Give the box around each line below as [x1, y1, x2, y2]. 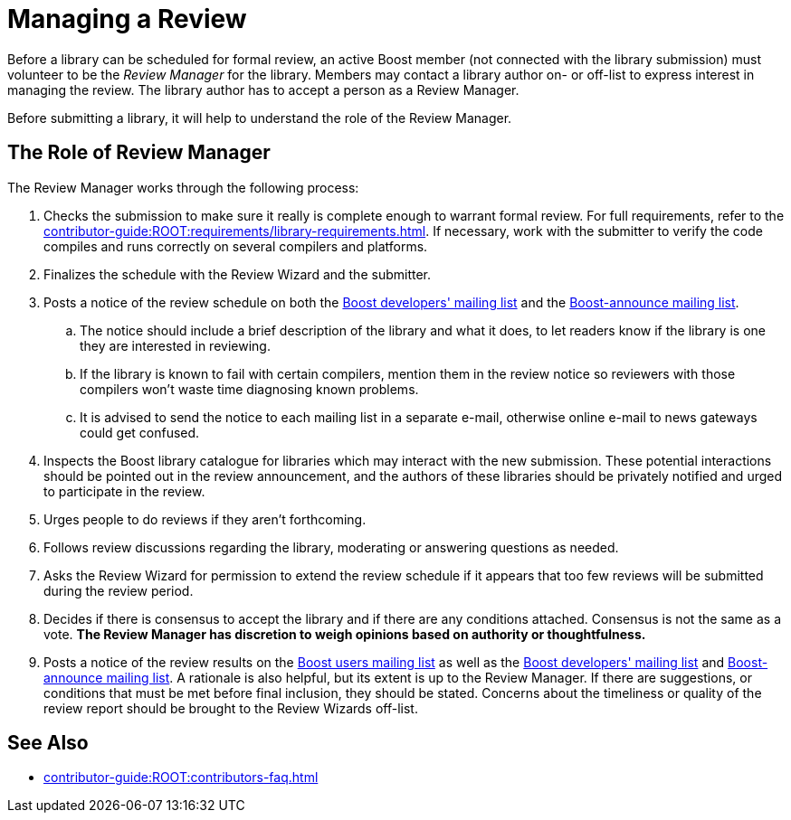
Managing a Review [7, 4, 247, 34]
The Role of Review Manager [7, 141, 271, 165]
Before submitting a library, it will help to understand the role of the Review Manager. [7, 109, 512, 126]
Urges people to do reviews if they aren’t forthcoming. [43, 511, 367, 527]
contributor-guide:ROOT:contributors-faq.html [43, 769, 319, 786]
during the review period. [43, 582, 194, 599]
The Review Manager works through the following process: [7, 179, 359, 195]
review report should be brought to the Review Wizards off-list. [43, 700, 418, 716]
